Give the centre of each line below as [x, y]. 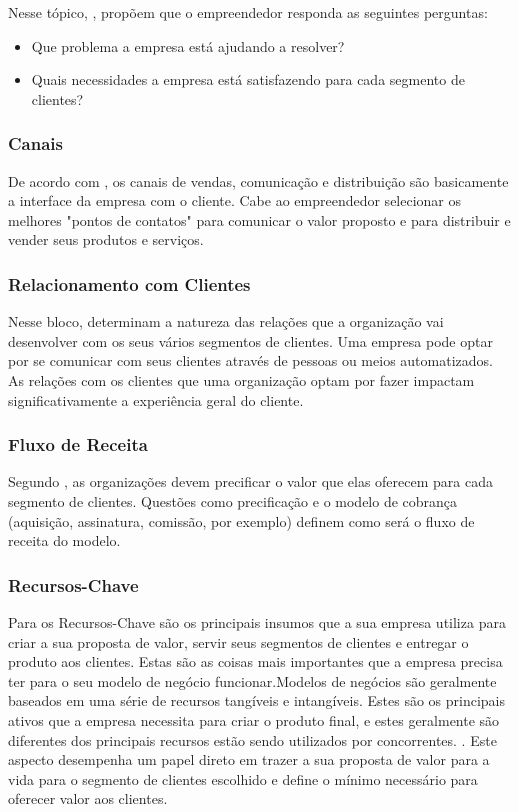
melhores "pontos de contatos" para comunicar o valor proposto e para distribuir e [259, 219]
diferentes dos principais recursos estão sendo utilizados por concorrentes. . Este [252, 739]
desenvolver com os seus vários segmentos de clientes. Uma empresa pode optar [250, 340]
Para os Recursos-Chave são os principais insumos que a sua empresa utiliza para [257, 621]
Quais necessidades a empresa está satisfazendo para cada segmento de [248, 79]
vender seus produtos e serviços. [106, 239]
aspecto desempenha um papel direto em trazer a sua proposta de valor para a [249, 759]
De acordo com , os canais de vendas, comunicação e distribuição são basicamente [258, 180]
